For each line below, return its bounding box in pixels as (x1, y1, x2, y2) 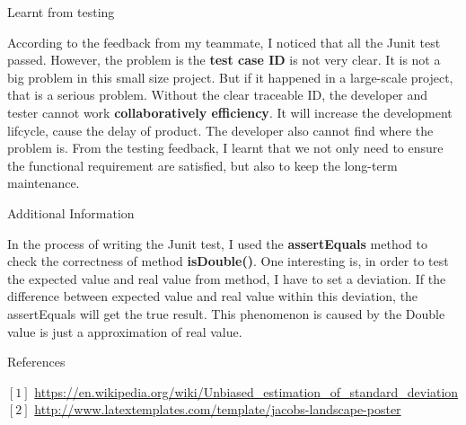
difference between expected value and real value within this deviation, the (7, 287, 418, 305)
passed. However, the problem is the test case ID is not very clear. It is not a (7, 50, 441, 69)
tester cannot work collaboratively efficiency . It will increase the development (7, 102, 453, 121)
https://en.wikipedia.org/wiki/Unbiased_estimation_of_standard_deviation (34, 382, 459, 401)
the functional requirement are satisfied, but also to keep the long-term (7, 155, 398, 174)
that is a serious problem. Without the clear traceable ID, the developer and (7, 85, 428, 104)
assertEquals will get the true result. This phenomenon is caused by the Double (7, 304, 445, 323)
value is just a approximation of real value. (7, 322, 242, 341)
